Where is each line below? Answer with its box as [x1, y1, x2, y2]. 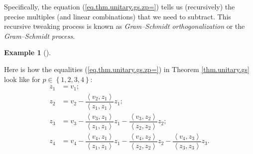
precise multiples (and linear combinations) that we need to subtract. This [4, 11, 231, 21]
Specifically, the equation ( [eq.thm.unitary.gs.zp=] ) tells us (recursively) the [4, 1, 235, 11]
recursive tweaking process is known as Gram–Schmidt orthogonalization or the [4, 21, 245, 31]
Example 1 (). [4, 47, 51, 58]
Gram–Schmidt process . [4, 30, 75, 41]
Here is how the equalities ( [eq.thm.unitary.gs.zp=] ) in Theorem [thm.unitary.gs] [4, 64, 250, 74]
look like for [4, 74, 40, 84]
